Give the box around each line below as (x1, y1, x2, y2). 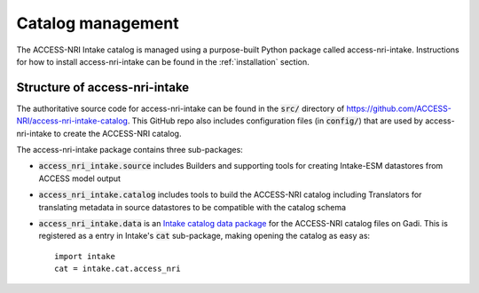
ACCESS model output (38, 173, 122, 184)
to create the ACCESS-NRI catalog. (53, 128, 182, 139)
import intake (54, 251, 115, 261)
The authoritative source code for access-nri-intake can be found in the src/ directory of (16, 103, 345, 114)
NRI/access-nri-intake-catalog (16, 115, 129, 126)
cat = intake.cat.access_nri (54, 264, 181, 274)
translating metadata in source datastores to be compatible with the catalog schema (38, 202, 346, 212)
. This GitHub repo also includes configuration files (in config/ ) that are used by (127, 115, 423, 126)
